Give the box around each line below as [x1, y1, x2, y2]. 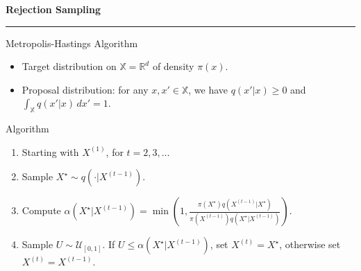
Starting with [22, 144, 79, 159]
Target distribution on [22, 59, 117, 73]
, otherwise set [279, 237, 341, 252]
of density [152, 59, 194, 73]
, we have [188, 82, 228, 96]
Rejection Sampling [6, 2, 101, 16]
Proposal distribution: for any [22, 82, 149, 96]
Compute [22, 203, 61, 218]
